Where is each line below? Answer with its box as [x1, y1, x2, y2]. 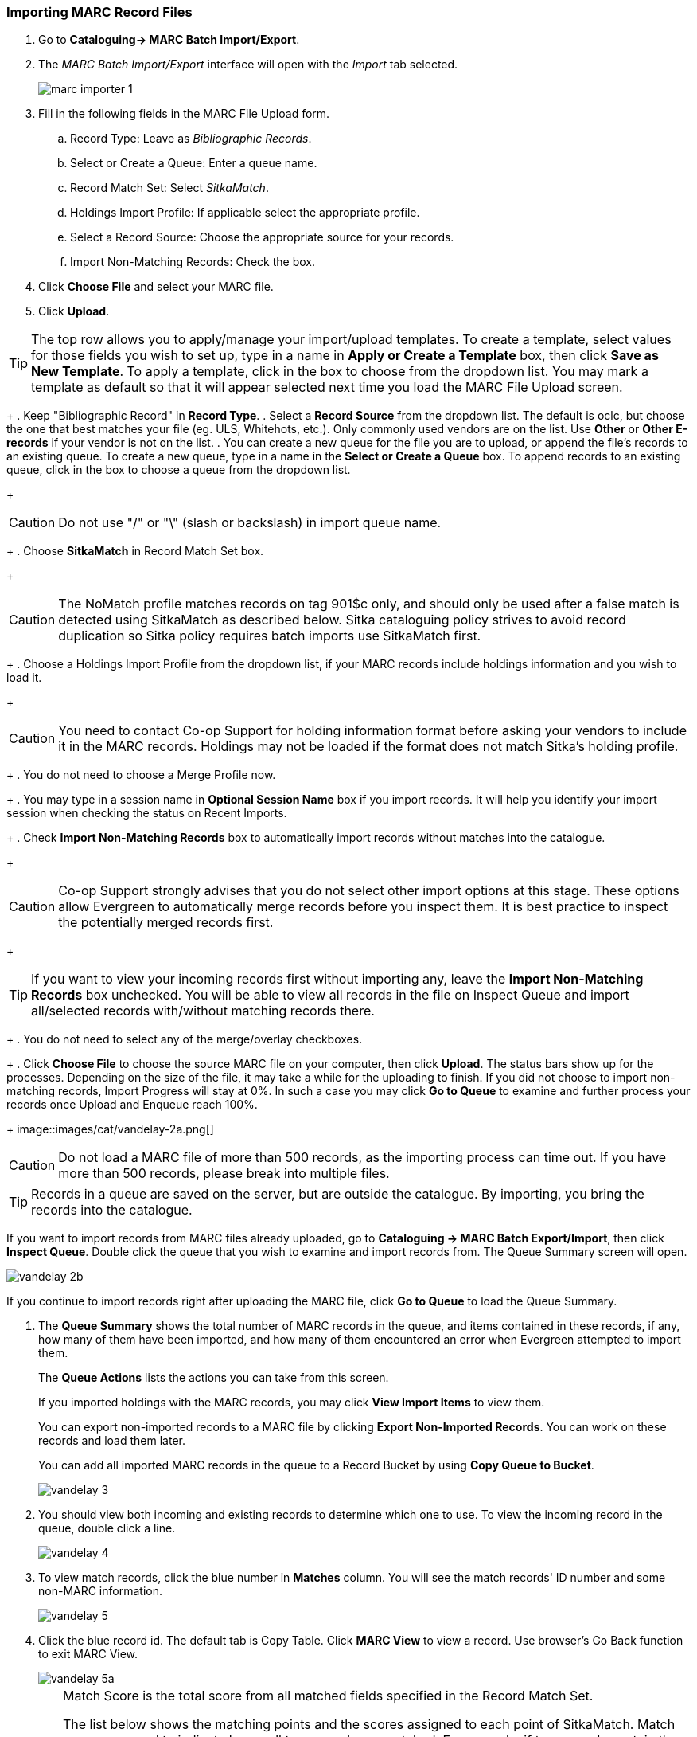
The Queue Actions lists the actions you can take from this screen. [38, 1371, 389, 1385]
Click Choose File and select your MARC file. [38, 280, 274, 294]
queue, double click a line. [38, 1521, 176, 1536]
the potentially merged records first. [58, 914, 274, 931]
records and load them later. [38, 1434, 185, 1448]
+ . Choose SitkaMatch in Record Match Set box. [6, 544, 264, 558]
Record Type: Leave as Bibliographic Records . [70, 131, 312, 146]
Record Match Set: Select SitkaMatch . [70, 181, 269, 195]
